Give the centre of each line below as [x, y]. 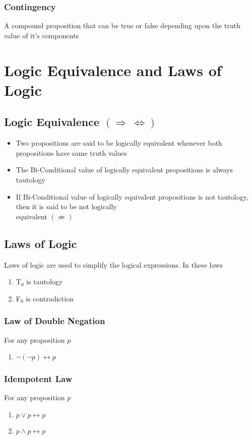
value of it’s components [41, 35]
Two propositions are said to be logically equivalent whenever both [119, 143]
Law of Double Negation [55, 321]
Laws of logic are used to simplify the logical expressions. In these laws [113, 264]
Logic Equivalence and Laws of [113, 70]
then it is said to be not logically [66, 206]
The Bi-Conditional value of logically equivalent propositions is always [124, 170]
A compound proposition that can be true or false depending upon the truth [122, 25]
